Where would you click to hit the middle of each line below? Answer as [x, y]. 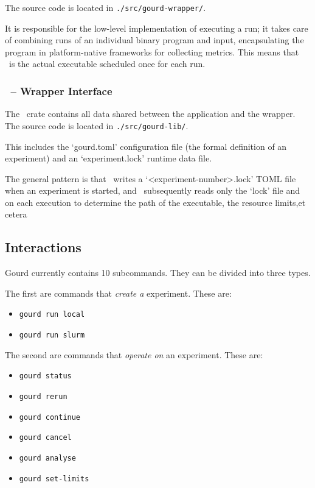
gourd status [45, 376]
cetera [16, 214]
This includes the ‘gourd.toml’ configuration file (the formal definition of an [146, 146]
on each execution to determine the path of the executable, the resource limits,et [155, 202]
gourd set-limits [54, 479]
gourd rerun [43, 397]
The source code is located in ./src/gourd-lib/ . [97, 125]
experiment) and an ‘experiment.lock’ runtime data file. [109, 158]
